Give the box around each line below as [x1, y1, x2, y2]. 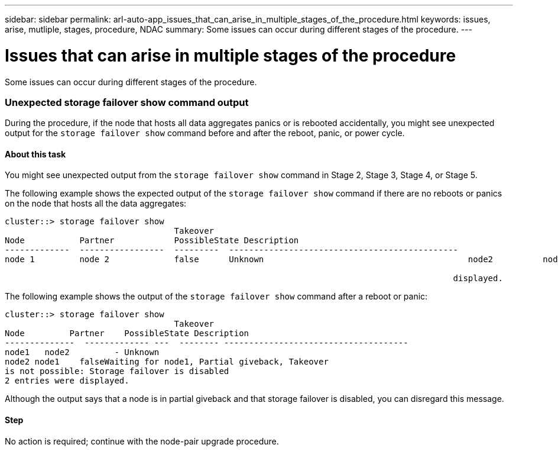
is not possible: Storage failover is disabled [5, 366, 229, 376]
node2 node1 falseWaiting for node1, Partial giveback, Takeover [5, 357, 329, 367]
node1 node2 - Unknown [5, 347, 160, 357]
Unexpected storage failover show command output [5, 96, 249, 108]
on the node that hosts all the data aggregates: [5, 198, 187, 209]
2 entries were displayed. [5, 376, 129, 386]
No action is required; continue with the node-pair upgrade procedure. [5, 436, 279, 446]
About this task [5, 149, 66, 159]
